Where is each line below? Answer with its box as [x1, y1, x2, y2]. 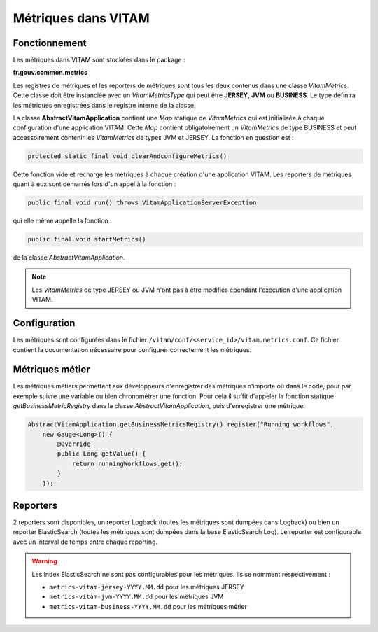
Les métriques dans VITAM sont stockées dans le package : [13, 56, 185, 64]
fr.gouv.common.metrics [13, 69, 87, 77]
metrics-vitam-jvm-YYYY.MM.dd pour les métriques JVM [49, 592, 224, 601]
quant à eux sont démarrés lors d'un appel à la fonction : [13, 180, 176, 188]
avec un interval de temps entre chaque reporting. [13, 538, 157, 546]
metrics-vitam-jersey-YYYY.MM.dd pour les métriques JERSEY [49, 583, 245, 591]
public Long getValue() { [57, 450, 146, 458]
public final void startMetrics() [27, 235, 146, 244]
